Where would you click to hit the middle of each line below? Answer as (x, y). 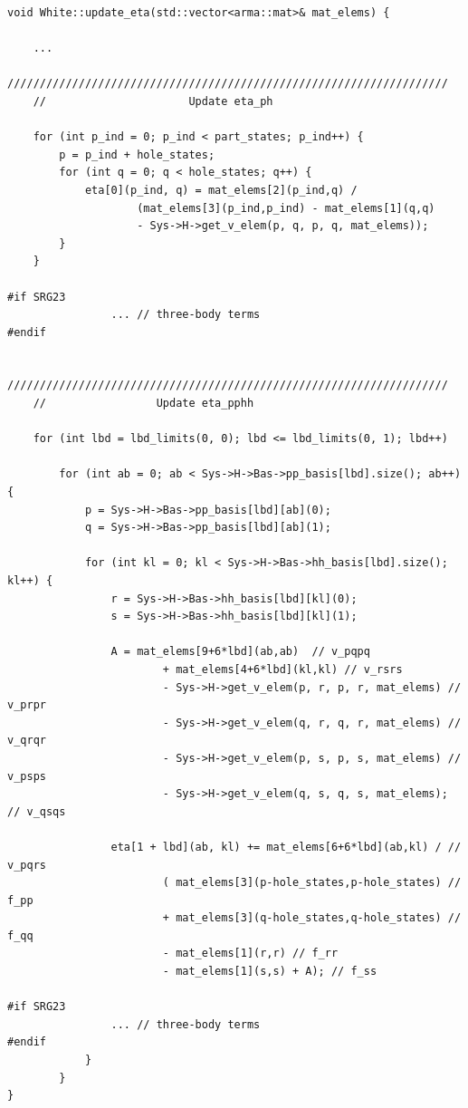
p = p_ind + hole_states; (137, 154)
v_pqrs (27, 865)
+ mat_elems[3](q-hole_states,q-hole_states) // (312, 918)
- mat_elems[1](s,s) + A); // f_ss (270, 972)
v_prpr (27, 705)
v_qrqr (27, 741)
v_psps (27, 776)
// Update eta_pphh (143, 404)
